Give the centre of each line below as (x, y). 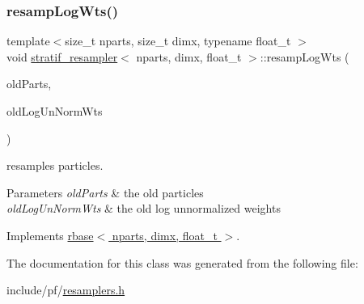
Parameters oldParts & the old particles (105, 192)
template (28, 41)
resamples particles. (55, 165)
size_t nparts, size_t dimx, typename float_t (178, 41)
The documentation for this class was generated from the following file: (182, 262)
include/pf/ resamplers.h (66, 290)
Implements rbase (50, 235)
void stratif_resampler (62, 56)
